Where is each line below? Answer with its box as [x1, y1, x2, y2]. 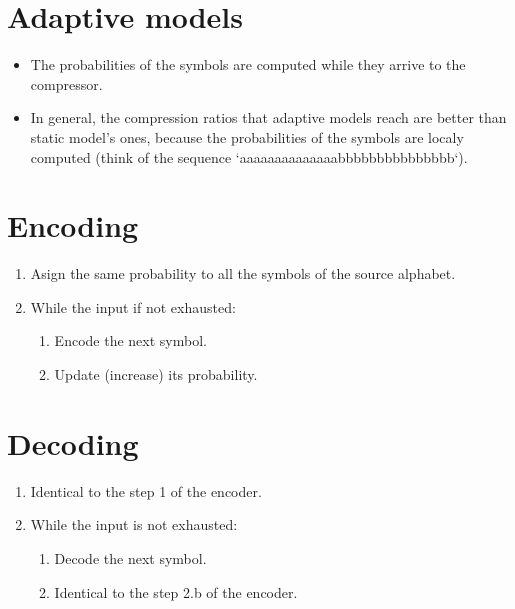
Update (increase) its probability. [54, 364, 258, 384]
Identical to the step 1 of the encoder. [30, 480, 262, 501]
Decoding [7, 422, 139, 463]
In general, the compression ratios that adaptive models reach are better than [30, 107, 507, 128]
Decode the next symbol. [54, 547, 207, 568]
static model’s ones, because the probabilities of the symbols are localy [30, 126, 464, 147]
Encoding [7, 205, 139, 246]
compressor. [30, 73, 103, 94]
